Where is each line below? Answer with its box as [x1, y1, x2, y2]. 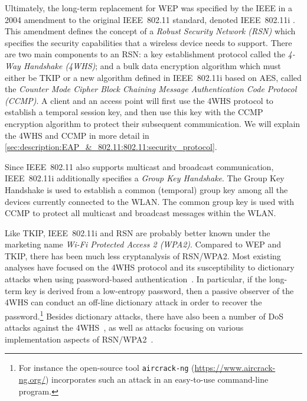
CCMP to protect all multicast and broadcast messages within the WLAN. [5, 207, 276, 219]
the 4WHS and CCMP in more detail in [5, 129, 149, 141]
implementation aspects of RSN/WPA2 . [5, 332, 153, 345]
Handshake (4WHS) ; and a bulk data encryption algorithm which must [23, 59, 281, 71]
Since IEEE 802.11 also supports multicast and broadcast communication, [5, 160, 274, 172]
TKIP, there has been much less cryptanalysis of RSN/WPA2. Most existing [5, 249, 281, 262]
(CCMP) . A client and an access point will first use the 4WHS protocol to [5, 94, 273, 106]
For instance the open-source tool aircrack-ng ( [18, 361, 195, 374]
